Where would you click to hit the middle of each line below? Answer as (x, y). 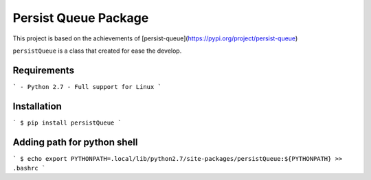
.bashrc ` (29, 168)
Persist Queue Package (81, 18)
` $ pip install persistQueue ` (67, 123)
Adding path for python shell (75, 142)
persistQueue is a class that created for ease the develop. (97, 51)
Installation (37, 106)
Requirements (44, 70)
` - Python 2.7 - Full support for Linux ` (87, 87)
